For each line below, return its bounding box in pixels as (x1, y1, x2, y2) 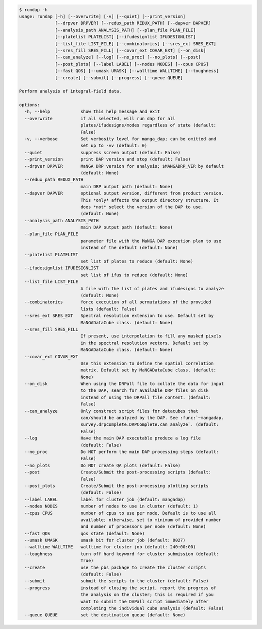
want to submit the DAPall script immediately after (80, 598, 209, 604)
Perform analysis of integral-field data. (19, 88, 122, 94)
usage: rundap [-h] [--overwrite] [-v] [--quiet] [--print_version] (19, 14, 186, 19)
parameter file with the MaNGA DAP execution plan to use (80, 238, 222, 244)
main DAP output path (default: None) (80, 225, 173, 230)
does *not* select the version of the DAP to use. (80, 204, 204, 210)
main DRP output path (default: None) (80, 184, 173, 189)
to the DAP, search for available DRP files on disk (80, 388, 209, 393)
